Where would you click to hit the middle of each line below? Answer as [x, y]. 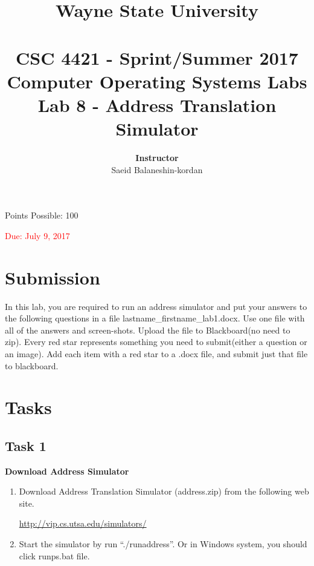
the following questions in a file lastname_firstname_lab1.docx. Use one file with [155, 318]
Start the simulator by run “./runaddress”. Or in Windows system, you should [163, 544]
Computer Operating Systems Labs [157, 81]
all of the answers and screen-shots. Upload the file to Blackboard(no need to [148, 330]
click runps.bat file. [54, 555]
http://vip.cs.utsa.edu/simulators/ [83, 523]
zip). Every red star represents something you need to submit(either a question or [156, 342]
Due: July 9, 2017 [37, 235]
